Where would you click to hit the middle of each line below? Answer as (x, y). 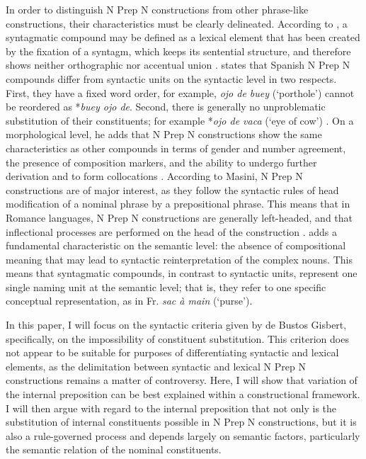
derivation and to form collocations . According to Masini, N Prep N (154, 176)
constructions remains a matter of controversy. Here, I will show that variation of (182, 380)
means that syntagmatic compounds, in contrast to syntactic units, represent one (182, 273)
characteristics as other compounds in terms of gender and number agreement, (176, 148)
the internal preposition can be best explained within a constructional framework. (183, 394)
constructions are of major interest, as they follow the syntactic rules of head (172, 189)
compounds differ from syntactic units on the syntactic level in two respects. (171, 78)
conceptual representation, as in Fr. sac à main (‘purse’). (129, 301)
